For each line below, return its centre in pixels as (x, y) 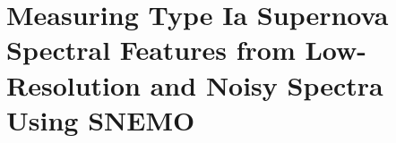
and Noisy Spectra (267, 84)
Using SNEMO (101, 119)
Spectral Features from (151, 50)
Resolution (73, 84)
